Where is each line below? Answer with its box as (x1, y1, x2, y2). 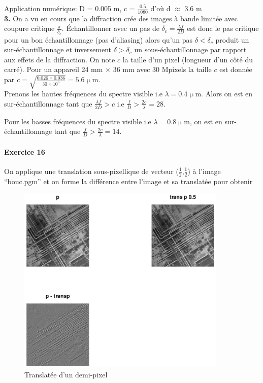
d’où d (150, 3, 171, 13)
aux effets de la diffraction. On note (4, 54, 115, 64)
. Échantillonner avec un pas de (61, 23, 159, 33)
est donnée (219, 64, 252, 75)
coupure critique (4, 23, 55, 33)
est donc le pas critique (187, 23, 259, 33)
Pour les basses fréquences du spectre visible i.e (4, 116, 151, 126)
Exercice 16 (4, 146, 45, 157)
